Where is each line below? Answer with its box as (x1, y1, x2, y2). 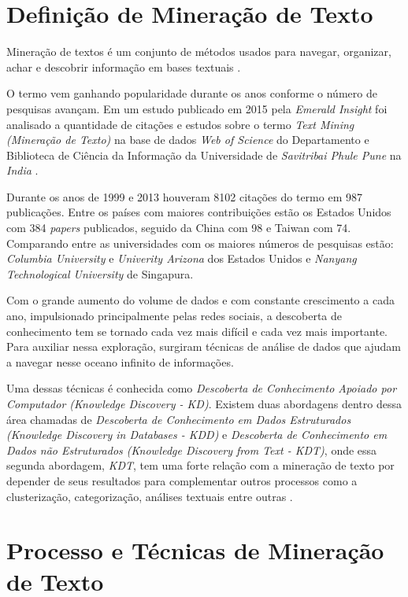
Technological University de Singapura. (6, 265, 194, 282)
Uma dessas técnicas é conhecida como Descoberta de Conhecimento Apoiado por (6, 380, 397, 396)
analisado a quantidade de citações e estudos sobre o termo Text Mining (6, 116, 354, 132)
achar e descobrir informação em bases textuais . (6, 58, 241, 75)
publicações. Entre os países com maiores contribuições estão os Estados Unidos (6, 204, 391, 220)
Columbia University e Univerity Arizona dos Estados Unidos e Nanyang (6, 250, 357, 267)
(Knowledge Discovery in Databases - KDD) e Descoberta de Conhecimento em (6, 426, 388, 443)
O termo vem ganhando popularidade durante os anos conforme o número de (6, 85, 377, 101)
